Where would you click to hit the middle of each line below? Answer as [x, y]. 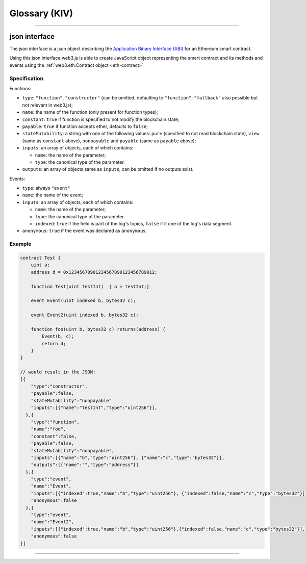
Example [20, 244]
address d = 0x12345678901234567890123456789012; [94, 272]
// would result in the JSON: [58, 372]
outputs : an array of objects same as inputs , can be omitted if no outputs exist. [108, 169]
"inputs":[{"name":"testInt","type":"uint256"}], [94, 408]
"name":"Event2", [53, 522]
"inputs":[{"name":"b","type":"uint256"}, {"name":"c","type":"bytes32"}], [128, 457]
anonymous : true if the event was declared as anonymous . [85, 231]
